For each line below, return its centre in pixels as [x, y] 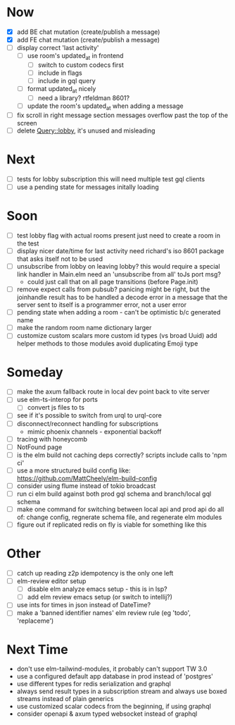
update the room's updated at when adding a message [105, 106]
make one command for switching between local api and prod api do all [120, 509]
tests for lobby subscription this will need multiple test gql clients [111, 179]
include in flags [60, 73]
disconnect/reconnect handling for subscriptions [88, 423]
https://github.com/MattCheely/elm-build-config [87, 478]
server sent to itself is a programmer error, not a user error [102, 305]
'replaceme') [35, 621]
